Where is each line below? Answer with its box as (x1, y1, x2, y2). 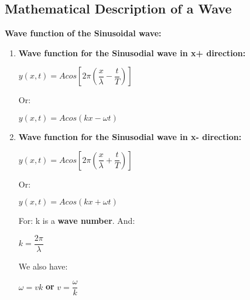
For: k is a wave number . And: (18, 214, 135, 227)
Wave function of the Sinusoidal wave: (5, 27, 162, 39)
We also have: (18, 260, 68, 272)
